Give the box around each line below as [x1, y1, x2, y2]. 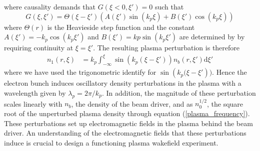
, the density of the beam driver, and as [71, 98, 193, 109]
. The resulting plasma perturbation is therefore [93, 42, 240, 53]
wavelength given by [4, 87, 66, 98]
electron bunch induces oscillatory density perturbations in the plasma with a [4, 78, 241, 88]
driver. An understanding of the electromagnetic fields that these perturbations [4, 128, 246, 138]
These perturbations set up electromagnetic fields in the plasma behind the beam [4, 118, 253, 128]
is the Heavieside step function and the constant [47, 21, 195, 32]
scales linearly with [4, 98, 62, 109]
